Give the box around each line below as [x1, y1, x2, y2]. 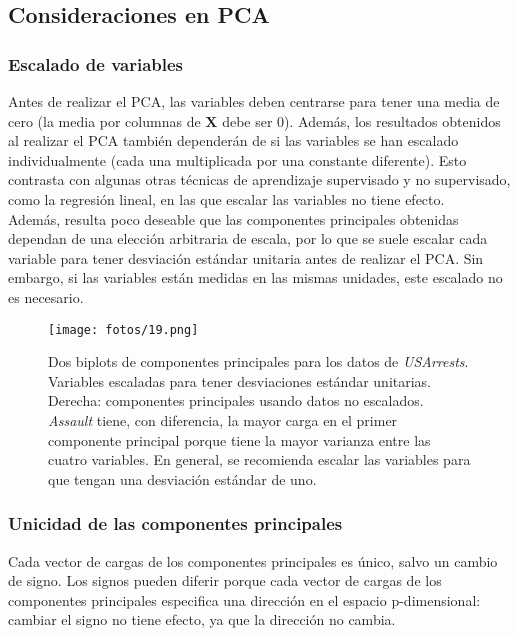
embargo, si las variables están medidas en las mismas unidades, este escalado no [8, 267, 503, 288]
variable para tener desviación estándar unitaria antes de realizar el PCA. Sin [8, 247, 484, 268]
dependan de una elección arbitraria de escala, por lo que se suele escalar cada [8, 228, 488, 249]
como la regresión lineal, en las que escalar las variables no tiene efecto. [8, 188, 445, 209]
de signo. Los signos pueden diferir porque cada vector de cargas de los [8, 570, 442, 591]
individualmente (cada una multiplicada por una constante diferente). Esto [8, 149, 467, 170]
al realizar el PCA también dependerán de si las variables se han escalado [8, 130, 459, 151]
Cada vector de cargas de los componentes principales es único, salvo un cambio [8, 550, 498, 571]
